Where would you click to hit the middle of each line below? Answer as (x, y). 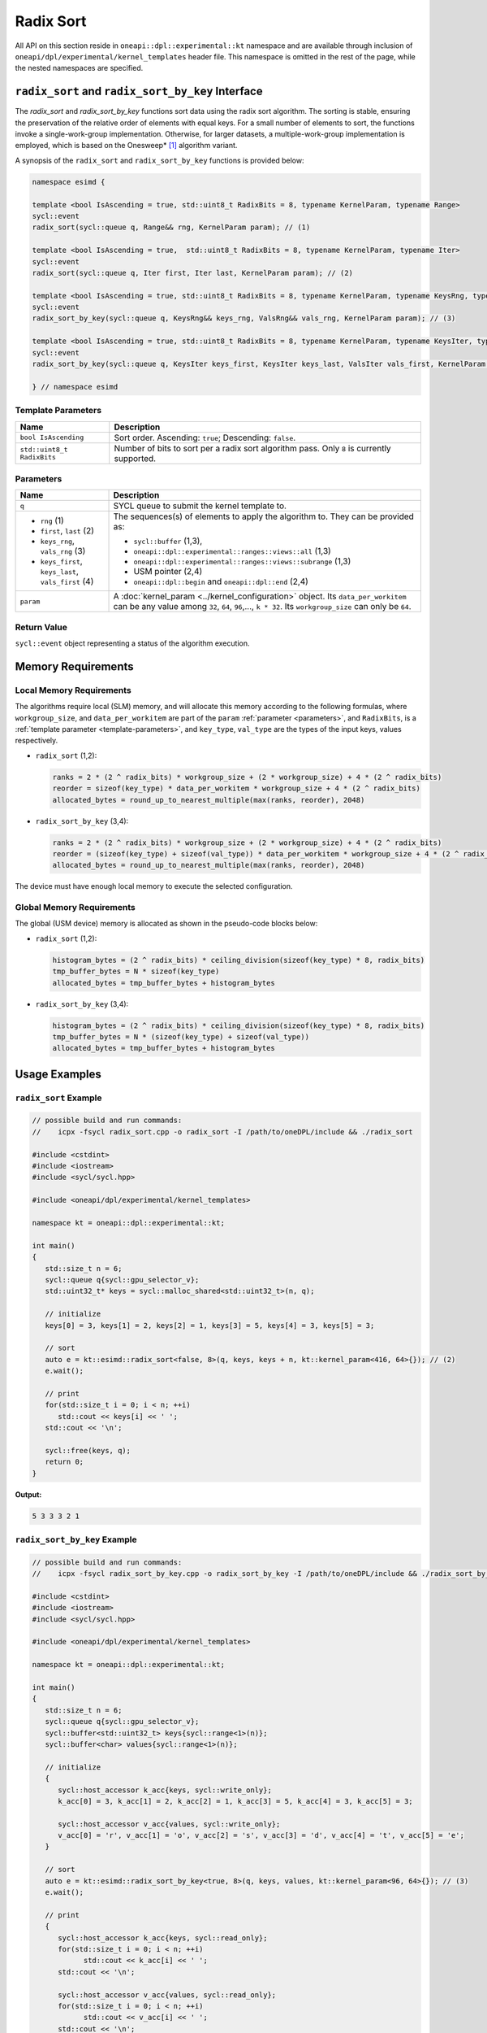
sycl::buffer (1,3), (168, 541)
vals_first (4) (67, 581)
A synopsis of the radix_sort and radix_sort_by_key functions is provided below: (159, 160)
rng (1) (52, 520)
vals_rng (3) (63, 551)
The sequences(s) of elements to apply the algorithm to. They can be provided (263, 516)
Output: (28, 1494)
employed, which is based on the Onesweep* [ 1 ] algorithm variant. (126, 146)
